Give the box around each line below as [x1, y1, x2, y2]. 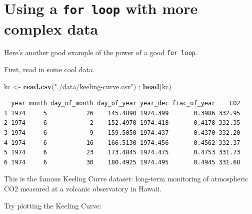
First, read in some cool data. [4, 64, 94, 75]
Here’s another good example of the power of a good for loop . [4, 47, 197, 58]
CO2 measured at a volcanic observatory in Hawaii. [4, 183, 161, 194]
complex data [4, 18, 98, 39]
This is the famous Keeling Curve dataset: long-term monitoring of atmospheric [4, 173, 248, 184]
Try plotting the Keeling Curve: [4, 200, 101, 210]
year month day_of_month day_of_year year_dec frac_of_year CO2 [11, 100, 240, 107]
